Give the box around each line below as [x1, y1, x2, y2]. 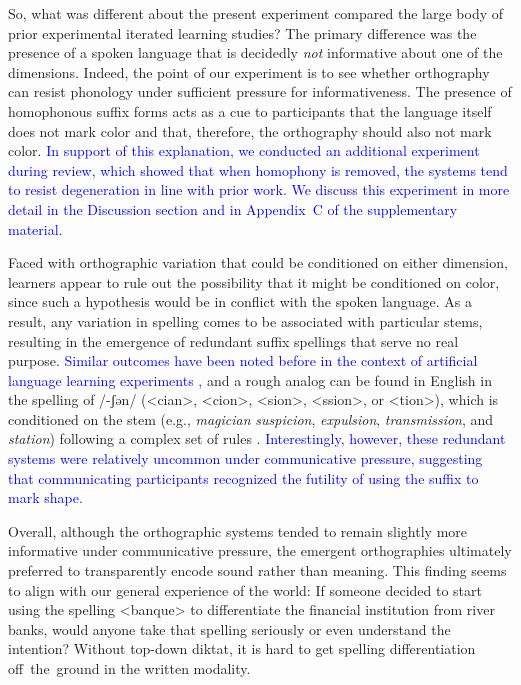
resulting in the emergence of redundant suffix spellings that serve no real [8, 330, 459, 351]
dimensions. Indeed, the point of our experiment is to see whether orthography [8, 61, 490, 82]
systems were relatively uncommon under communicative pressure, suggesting [8, 448, 483, 469]
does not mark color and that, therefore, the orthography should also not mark [8, 120, 492, 141]
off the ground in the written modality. [8, 658, 251, 678]
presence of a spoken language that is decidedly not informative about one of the [8, 42, 503, 63]
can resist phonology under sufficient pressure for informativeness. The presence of [8, 81, 512, 102]
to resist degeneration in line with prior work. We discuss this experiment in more [8, 179, 510, 200]
